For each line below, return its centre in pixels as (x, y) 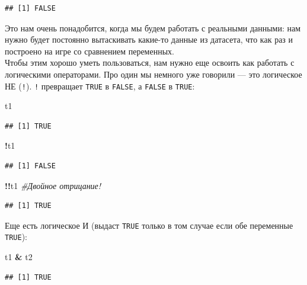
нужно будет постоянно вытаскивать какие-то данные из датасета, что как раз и (149, 39)
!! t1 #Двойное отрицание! (53, 185)
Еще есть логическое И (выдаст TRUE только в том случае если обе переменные (149, 225)
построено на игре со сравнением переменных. (89, 51)
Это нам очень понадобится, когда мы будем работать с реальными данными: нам (153, 28)
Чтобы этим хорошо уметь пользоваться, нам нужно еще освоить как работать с (150, 63)
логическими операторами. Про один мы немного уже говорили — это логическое (153, 74)
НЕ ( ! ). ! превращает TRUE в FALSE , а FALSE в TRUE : (100, 86)
